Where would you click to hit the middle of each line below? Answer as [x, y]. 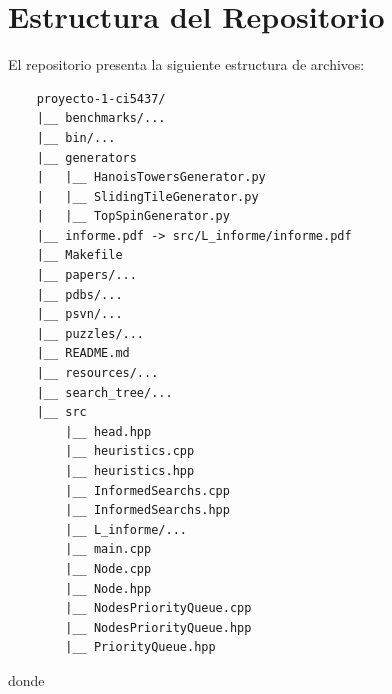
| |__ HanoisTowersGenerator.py [151, 177]
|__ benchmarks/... [101, 118]
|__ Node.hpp [108, 588]
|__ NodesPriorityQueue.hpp [158, 627]
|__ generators [86, 157]
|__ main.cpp [108, 549]
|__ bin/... [76, 137]
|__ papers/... [86, 275]
